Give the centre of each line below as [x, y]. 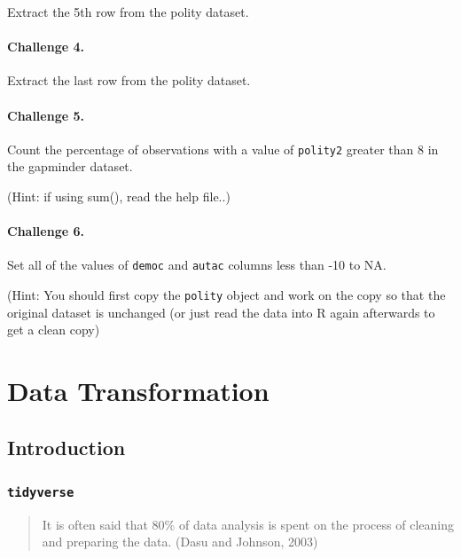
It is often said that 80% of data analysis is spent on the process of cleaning [248, 524]
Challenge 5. [46, 115]
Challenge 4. [46, 47]
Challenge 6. [46, 231]
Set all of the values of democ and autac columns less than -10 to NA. [197, 265]
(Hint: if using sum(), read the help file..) [119, 196]
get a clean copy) [54, 330]
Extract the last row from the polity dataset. [129, 80]
